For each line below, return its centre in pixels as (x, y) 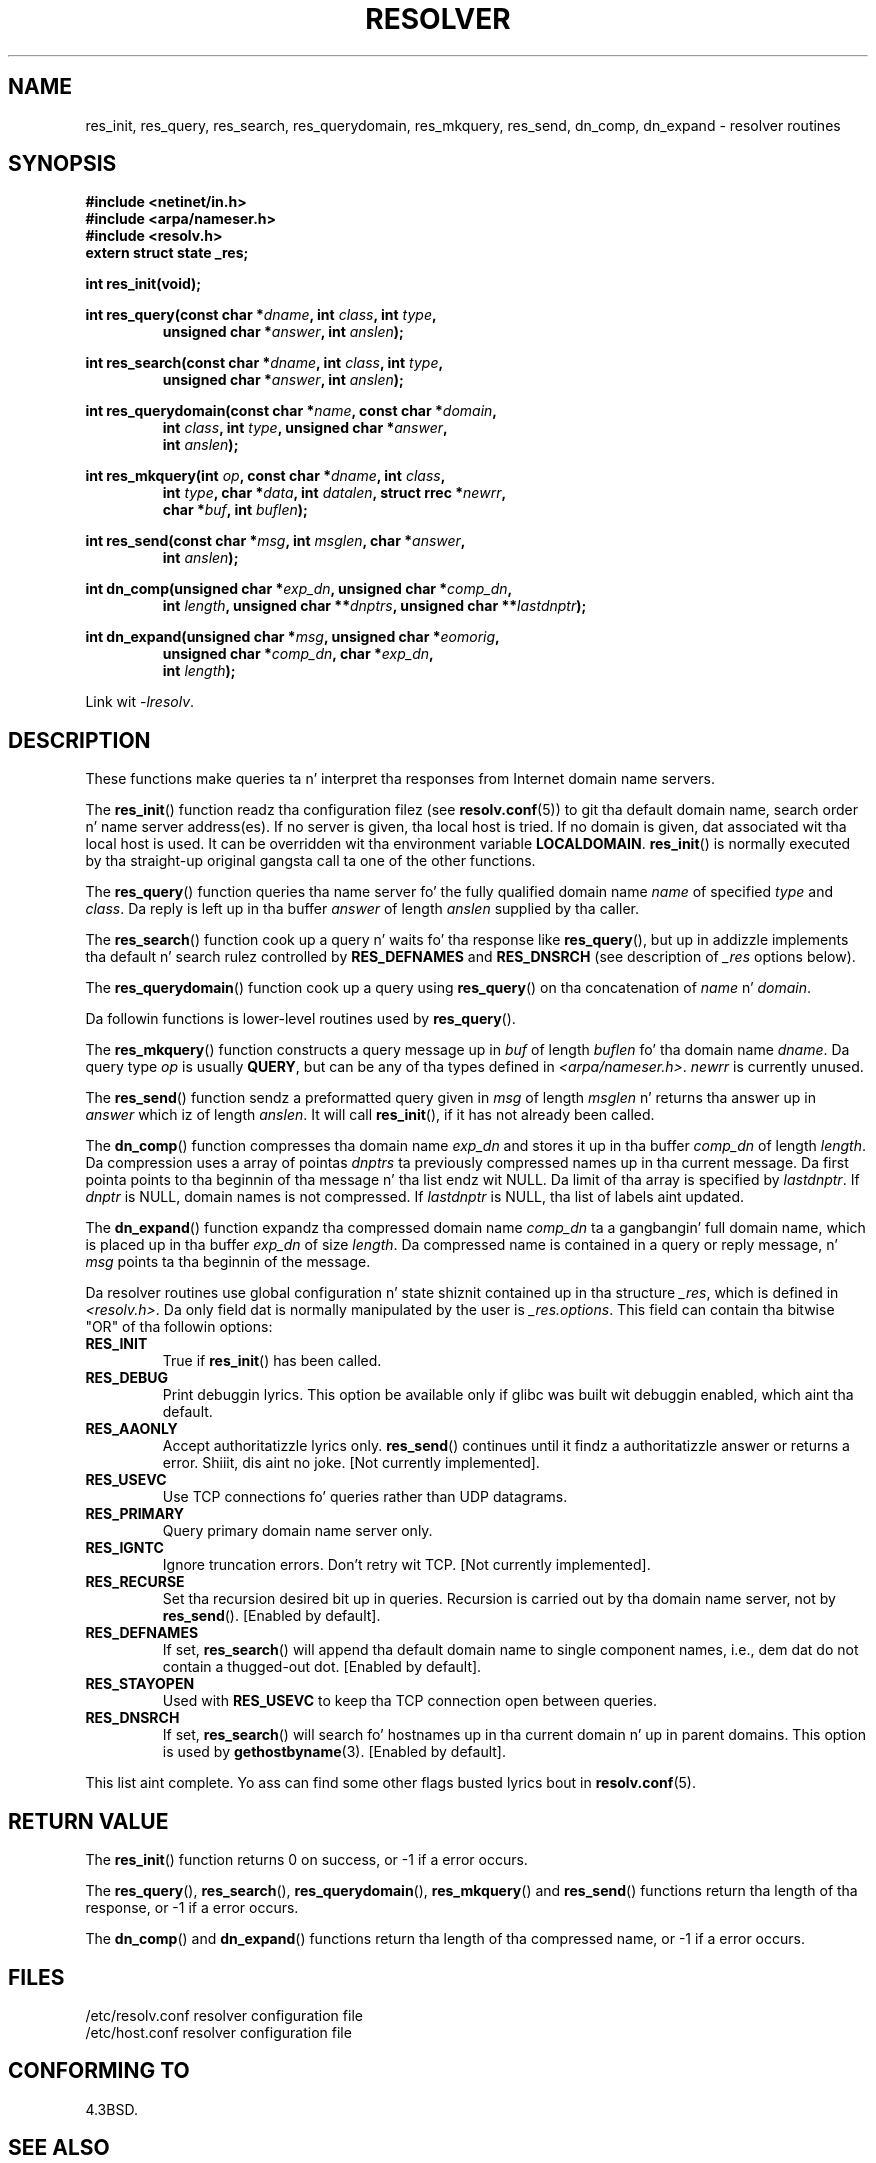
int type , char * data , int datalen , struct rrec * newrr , (334, 493)
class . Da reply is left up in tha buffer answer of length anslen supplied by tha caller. (362, 909)
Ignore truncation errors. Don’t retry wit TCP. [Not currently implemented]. (406, 1565)
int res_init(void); (143, 284)
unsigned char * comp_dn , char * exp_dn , (298, 654)
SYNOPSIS (62, 164)
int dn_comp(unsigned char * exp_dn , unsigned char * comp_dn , (299, 589)
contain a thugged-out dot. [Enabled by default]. (322, 1667)
